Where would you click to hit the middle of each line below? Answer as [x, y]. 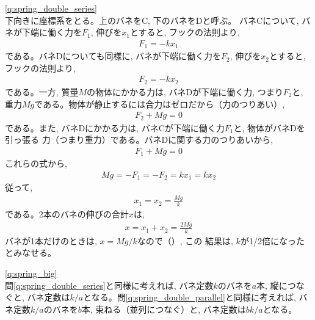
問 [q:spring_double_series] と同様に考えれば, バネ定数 [109, 285]
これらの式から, [36, 163]
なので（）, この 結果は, [185, 240]
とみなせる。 [31, 253]
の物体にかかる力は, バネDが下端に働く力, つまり [185, 91]
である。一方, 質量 [42, 91]
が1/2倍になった [272, 240]
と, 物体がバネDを [269, 127]
